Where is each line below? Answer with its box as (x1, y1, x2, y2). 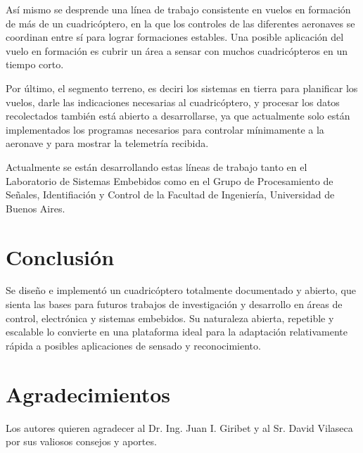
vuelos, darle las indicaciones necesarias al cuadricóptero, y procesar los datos (6, 94, 340, 109)
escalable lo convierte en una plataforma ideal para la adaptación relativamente (6, 324, 348, 339)
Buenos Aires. (6, 200, 65, 215)
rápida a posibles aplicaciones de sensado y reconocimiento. (6, 338, 261, 352)
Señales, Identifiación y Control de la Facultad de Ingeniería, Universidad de (6, 187, 335, 202)
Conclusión (6, 242, 115, 271)
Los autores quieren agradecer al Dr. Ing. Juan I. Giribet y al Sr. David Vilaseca (6, 420, 353, 435)
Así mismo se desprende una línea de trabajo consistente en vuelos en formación (6, 2, 351, 16)
